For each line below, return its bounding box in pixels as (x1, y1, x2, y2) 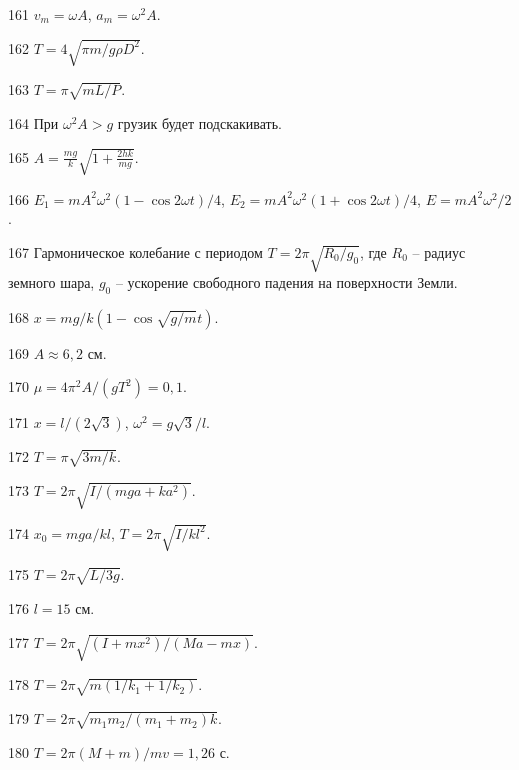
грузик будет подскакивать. (117, 112, 282, 133)
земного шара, (8, 271, 95, 292)
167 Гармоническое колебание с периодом (8, 241, 263, 262)
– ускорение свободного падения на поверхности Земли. (115, 271, 458, 292)
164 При (8, 112, 59, 133)
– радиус (412, 241, 466, 262)
